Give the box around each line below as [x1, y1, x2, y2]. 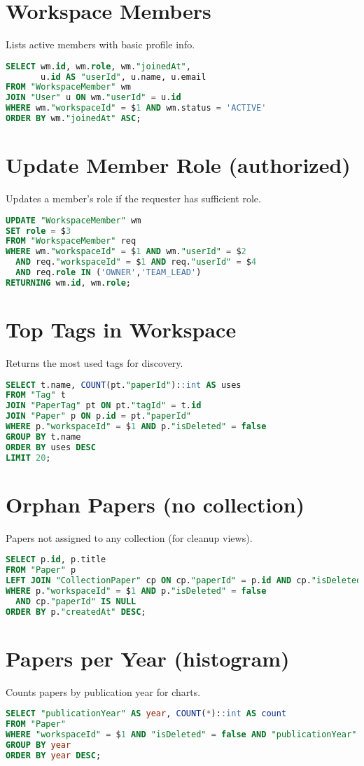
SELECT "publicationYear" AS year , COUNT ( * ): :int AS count [6, 709, 287, 719]
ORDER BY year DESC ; [6, 750, 101, 760]
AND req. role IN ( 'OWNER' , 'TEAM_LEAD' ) [15, 267, 202, 278]
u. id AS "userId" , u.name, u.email [41, 71, 206, 82]
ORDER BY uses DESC [6, 442, 96, 452]
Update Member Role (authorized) [6, 151, 351, 179]
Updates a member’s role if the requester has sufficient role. [6, 191, 261, 206]
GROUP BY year [6, 739, 71, 750]
